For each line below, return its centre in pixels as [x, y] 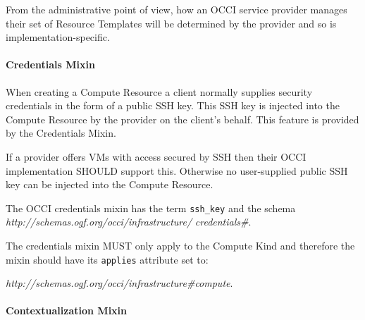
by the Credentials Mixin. [61, 133]
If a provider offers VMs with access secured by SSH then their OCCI [156, 156]
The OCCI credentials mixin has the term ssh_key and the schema [151, 208]
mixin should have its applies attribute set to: [107, 259]
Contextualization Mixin [67, 310]
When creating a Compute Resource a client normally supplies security [159, 91]
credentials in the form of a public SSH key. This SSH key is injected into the [173, 105]
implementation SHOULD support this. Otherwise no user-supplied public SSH [177, 170]
